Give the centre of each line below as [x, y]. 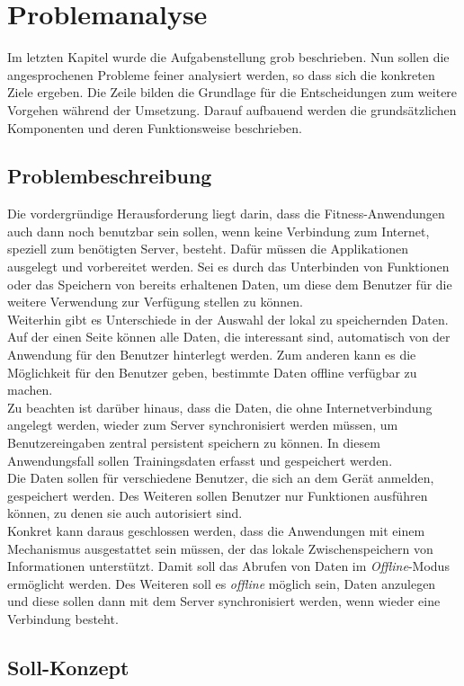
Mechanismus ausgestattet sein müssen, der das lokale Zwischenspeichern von [220, 548]
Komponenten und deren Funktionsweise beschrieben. [155, 127]
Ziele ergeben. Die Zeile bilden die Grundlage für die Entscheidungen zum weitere [232, 92]
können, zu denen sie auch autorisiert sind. [125, 513]
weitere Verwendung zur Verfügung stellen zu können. [155, 302]
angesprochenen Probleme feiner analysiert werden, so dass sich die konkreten [221, 74]
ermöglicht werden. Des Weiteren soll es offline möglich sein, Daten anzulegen [222, 583]
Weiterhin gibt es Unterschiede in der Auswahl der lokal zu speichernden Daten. [228, 319]
